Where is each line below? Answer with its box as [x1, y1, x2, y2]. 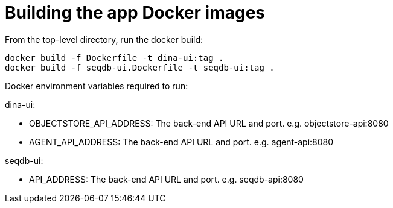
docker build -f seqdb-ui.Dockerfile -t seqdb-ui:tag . [5, 62, 275, 72]
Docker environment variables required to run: [5, 80, 188, 91]
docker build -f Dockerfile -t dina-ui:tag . [5, 52, 224, 63]
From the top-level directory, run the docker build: [5, 34, 203, 45]
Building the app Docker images [5, 2, 266, 23]
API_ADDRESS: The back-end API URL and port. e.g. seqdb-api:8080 [29, 174, 304, 184]
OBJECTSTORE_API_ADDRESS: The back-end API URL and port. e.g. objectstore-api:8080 [29, 118, 389, 128]
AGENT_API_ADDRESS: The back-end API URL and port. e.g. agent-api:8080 [29, 136, 334, 147]
